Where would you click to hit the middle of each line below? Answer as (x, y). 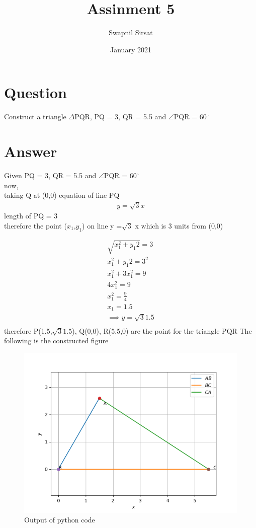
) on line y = (102, 225)
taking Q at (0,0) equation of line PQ (62, 195)
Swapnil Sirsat (131, 32)
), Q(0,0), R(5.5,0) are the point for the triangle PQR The (162, 330)
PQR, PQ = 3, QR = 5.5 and (120, 117)
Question (35, 92)
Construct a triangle (35, 117)
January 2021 (131, 49)
